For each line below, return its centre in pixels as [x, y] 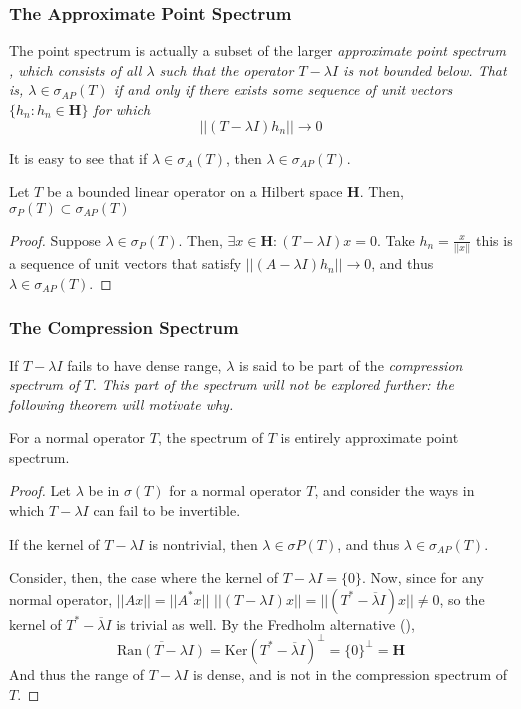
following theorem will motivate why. [121, 403]
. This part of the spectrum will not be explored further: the [273, 384]
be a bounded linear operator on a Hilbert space [194, 191]
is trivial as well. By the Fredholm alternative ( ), [265, 623]
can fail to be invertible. [167, 510]
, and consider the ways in [394, 490]
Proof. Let [40, 490]
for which [122, 109]
